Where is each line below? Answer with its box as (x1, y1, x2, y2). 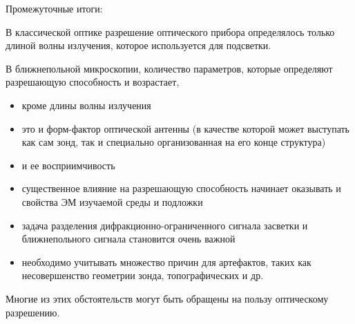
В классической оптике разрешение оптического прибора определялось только (6, 24, 335, 39)
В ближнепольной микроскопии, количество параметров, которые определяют (6, 61, 333, 75)
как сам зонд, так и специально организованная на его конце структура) (21, 135, 326, 149)
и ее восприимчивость (21, 158, 115, 172)
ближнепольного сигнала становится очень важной (21, 231, 236, 246)
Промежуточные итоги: (6, 1, 103, 15)
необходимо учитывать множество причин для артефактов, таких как (21, 254, 311, 269)
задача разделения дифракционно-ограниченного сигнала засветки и (21, 218, 308, 232)
